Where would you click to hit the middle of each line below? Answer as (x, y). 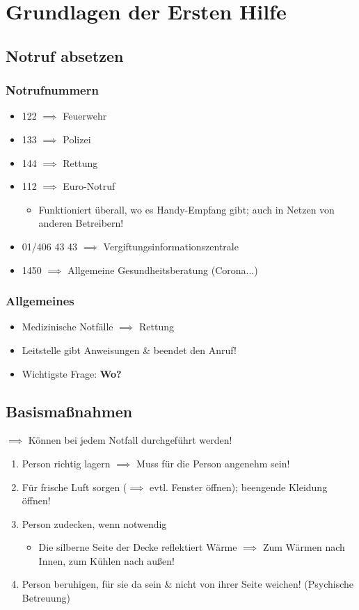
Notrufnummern (52, 90)
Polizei (77, 139)
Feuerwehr (85, 116)
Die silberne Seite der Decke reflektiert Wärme (138, 547)
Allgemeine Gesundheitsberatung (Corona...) (163, 270)
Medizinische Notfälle (67, 327)
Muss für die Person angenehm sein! (213, 463)
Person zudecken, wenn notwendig (94, 523)
